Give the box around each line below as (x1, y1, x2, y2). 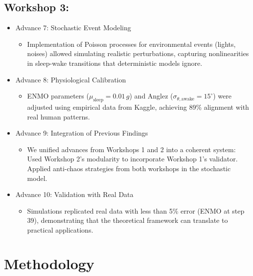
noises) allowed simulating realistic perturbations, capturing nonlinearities (27, 48, 249, 59)
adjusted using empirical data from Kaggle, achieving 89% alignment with (27, 101, 249, 112)
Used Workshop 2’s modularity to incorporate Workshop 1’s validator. (27, 154, 238, 164)
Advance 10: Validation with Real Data (15, 189, 134, 199)
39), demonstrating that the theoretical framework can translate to (27, 215, 228, 225)
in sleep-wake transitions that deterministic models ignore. (27, 58, 203, 68)
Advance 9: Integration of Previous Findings (15, 128, 148, 138)
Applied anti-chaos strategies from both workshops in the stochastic (27, 163, 231, 173)
